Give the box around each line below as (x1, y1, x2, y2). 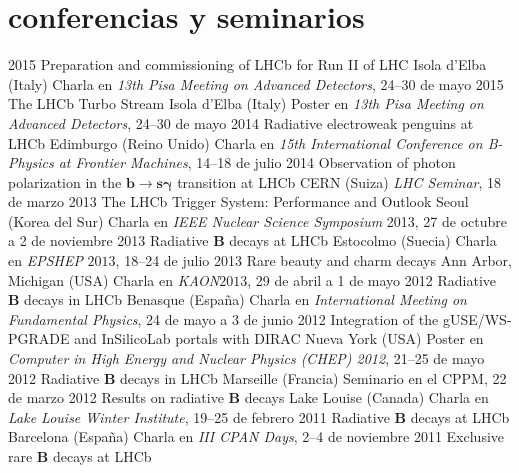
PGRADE (8, 328, 70, 349)
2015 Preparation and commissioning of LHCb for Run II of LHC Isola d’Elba (8, 54, 487, 75)
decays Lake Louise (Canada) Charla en (244, 387, 489, 408)
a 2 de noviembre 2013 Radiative (8, 230, 209, 251)
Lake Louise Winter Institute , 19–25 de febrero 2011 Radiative (8, 406, 390, 427)
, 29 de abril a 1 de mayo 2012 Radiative (247, 269, 496, 290)
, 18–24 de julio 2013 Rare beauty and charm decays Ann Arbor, (115, 250, 512, 271)
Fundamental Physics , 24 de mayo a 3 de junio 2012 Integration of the (8, 308, 439, 329)
